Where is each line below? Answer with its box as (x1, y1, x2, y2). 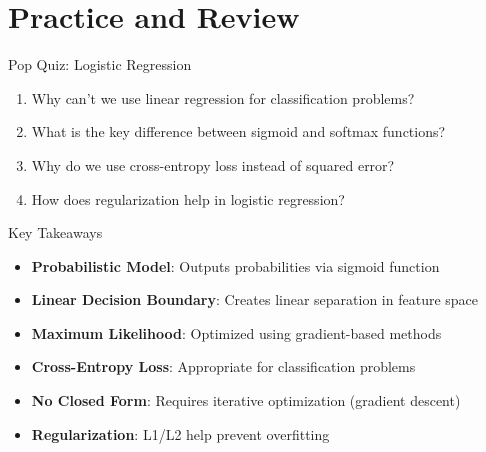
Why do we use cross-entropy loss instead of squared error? (31, 154, 395, 175)
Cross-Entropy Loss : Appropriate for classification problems (31, 356, 416, 377)
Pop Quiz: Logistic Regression (8, 54, 192, 75)
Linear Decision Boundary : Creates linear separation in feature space (31, 289, 479, 310)
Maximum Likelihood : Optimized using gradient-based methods (31, 322, 442, 343)
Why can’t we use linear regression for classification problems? (31, 87, 415, 108)
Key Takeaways (8, 222, 103, 243)
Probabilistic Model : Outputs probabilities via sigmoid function (31, 255, 440, 276)
